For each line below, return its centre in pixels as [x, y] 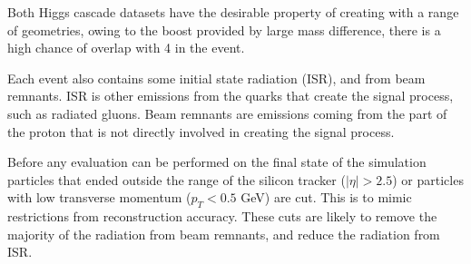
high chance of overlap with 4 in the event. [126, 48]
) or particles [428, 179]
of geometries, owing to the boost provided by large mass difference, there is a [224, 29]
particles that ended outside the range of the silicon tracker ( [177, 179]
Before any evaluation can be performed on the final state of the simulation [217, 162]
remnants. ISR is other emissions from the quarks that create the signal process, [231, 96]
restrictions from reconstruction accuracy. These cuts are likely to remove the [222, 216]
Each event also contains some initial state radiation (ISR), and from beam [216, 78]
